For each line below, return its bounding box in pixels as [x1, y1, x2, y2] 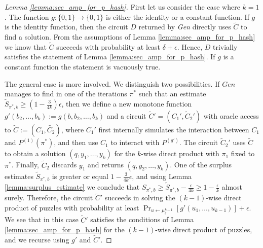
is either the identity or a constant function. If [105, 11, 249, 22]
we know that [5, 41, 47, 52]
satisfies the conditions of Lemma [90, 214, 194, 225]
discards [51, 159, 77, 170]
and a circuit [106, 111, 146, 121]
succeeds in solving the [104, 192, 175, 203]
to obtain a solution [5, 148, 66, 159]
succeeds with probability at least [56, 41, 160, 52]
